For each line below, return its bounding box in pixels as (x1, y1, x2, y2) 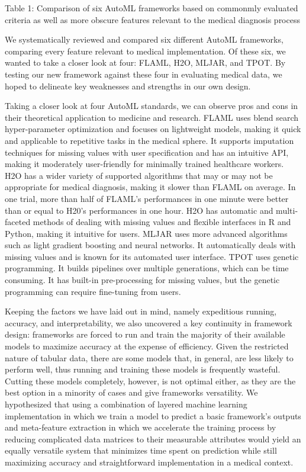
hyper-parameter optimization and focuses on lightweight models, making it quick (5, 123, 301, 135)
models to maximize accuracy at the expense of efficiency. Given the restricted (5, 340, 289, 352)
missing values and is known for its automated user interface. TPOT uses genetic (5, 250, 299, 262)
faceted (5, 216, 31, 228)
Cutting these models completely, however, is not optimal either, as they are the (5, 374, 296, 387)
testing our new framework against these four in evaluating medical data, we (5, 68, 282, 80)
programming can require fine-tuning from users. (5, 285, 181, 297)
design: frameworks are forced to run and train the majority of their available (5, 328, 285, 341)
